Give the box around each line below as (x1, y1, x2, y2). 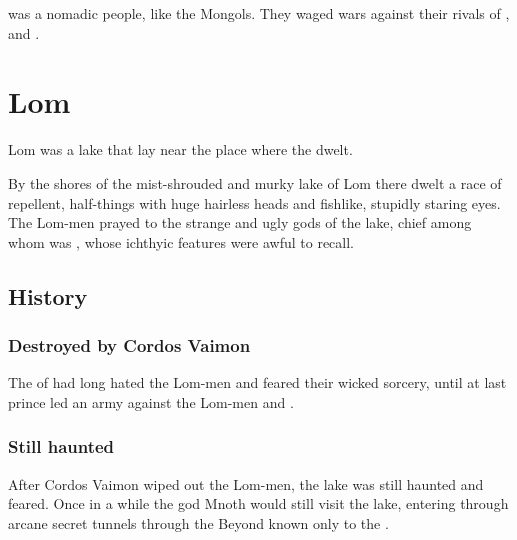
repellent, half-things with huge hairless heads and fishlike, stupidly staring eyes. (8, 192, 501, 213)
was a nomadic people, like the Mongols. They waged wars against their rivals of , (8, 3, 510, 23)
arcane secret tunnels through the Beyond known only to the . (8, 512, 389, 533)
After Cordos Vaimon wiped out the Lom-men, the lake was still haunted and (8, 473, 484, 494)
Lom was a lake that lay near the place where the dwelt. (8, 139, 353, 160)
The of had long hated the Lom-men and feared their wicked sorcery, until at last (8, 372, 507, 393)
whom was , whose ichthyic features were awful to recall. (8, 231, 355, 252)
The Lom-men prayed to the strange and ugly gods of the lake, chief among (8, 212, 472, 233)
